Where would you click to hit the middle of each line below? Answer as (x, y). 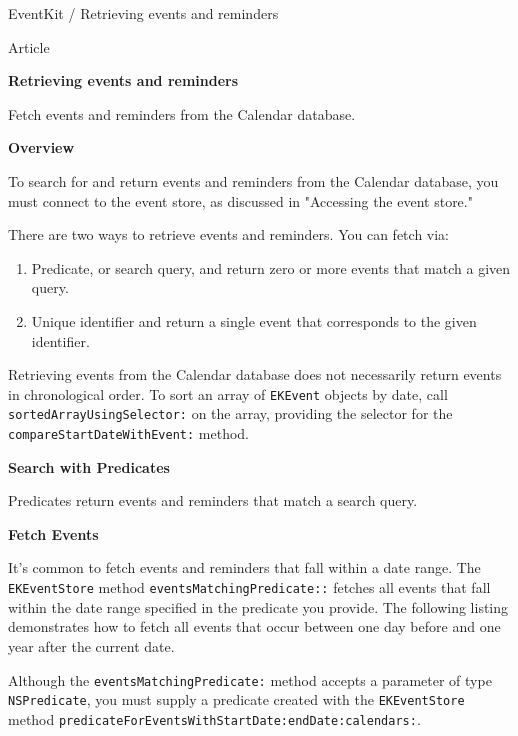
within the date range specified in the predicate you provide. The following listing (258, 606)
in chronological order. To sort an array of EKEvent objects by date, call (228, 393)
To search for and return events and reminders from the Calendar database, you (253, 180)
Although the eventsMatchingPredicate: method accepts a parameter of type (250, 679)
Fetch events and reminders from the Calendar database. (182, 113)
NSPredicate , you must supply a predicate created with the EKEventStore (236, 699)
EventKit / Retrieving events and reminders (143, 13)
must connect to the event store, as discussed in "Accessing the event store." (240, 200)
